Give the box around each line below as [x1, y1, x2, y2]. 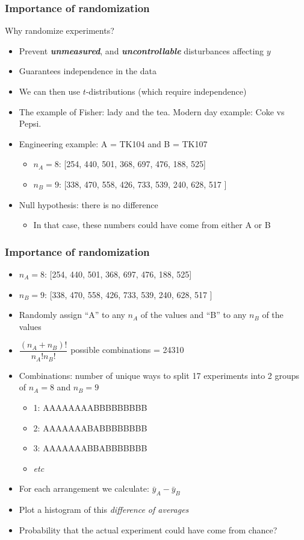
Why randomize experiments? [5, 24, 114, 37]
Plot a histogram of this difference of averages [19, 503, 189, 516]
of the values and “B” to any [140, 308, 247, 321]
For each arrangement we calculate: [19, 482, 149, 495]
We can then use [19, 85, 80, 97]
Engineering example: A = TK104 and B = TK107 [19, 137, 208, 150]
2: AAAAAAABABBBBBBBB [33, 421, 147, 434]
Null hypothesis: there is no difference [19, 198, 158, 211]
